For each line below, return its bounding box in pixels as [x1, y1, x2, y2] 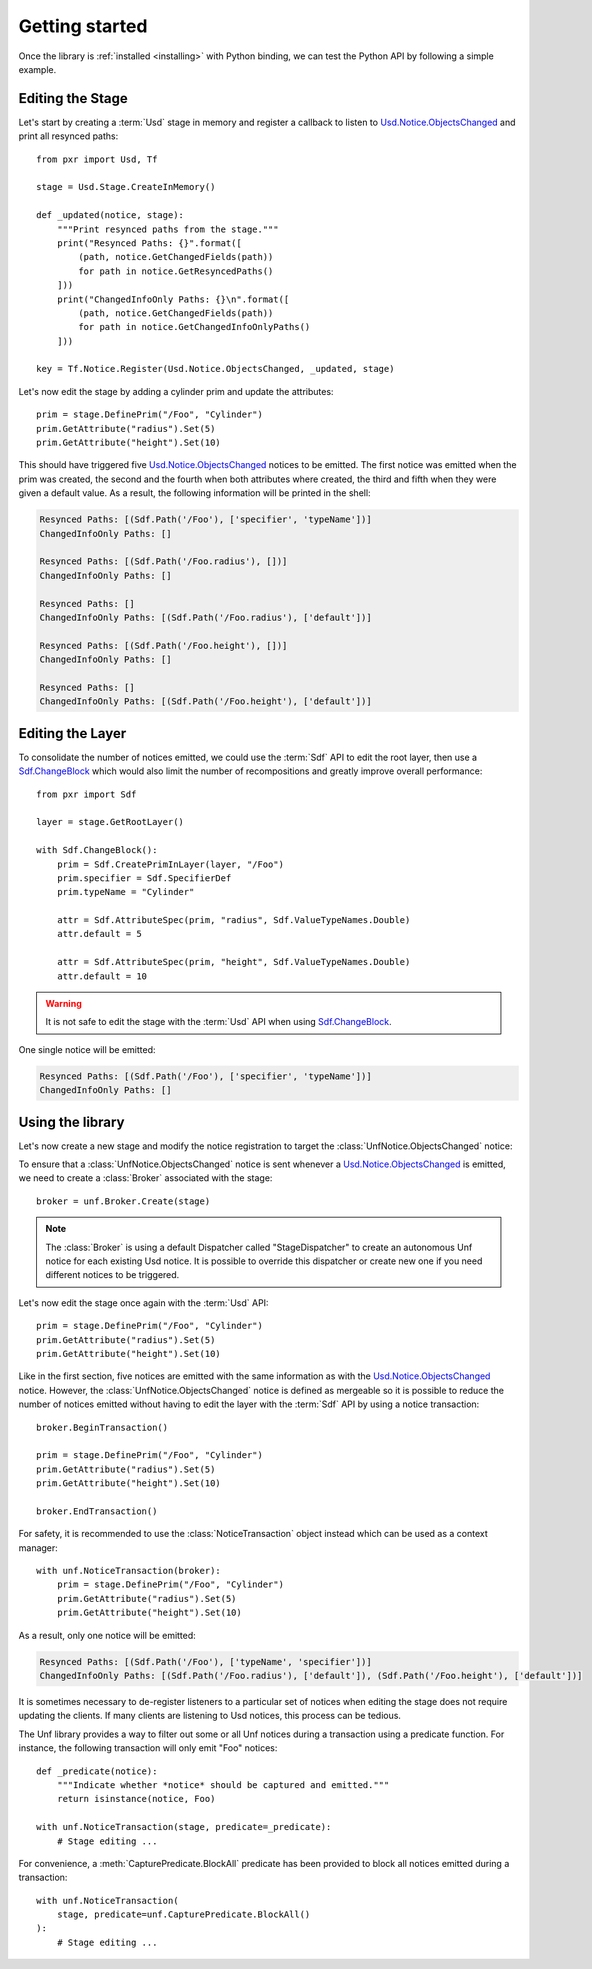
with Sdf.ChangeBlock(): [36, 845, 158, 856]
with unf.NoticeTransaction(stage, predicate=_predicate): [36, 1821, 332, 1833]
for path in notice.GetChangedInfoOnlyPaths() [78, 321, 311, 333]
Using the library [18, 1113, 125, 1130]
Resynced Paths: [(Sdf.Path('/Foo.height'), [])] [39, 640, 288, 651]
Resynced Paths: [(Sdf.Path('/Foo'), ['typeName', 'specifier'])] [39, 1656, 372, 1667]
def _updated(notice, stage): [36, 210, 185, 221]
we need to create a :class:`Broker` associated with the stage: [18, 1172, 273, 1184]
